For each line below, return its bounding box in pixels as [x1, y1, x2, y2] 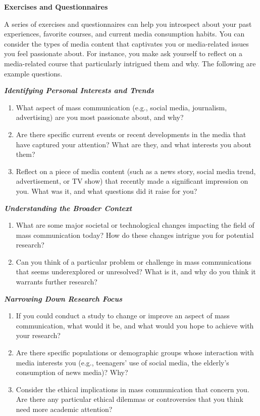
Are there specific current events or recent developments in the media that [16, 129, 246, 139]
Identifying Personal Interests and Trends [4, 85, 154, 96]
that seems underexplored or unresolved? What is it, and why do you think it [16, 266, 256, 277]
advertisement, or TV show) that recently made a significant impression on [16, 176, 248, 186]
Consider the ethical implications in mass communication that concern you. [16, 384, 249, 394]
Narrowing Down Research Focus [4, 293, 123, 304]
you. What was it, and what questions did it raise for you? [16, 185, 197, 196]
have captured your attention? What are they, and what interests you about [16, 139, 252, 149]
